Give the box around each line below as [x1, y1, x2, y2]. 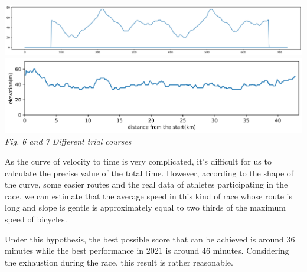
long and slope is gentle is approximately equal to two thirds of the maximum [5, 201, 286, 214]
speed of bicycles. [5, 212, 67, 225]
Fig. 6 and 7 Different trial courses [5, 135, 132, 148]
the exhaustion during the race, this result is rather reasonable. [5, 255, 233, 268]
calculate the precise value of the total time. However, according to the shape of [5, 166, 294, 179]
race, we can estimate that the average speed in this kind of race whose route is [5, 189, 292, 202]
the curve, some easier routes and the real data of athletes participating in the [5, 178, 288, 191]
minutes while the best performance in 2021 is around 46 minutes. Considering [5, 244, 289, 257]
